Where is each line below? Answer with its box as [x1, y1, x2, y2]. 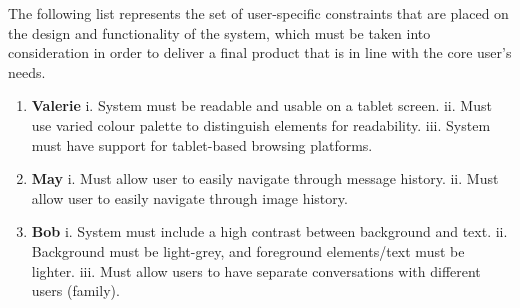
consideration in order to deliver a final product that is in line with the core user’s [8, 42, 512, 63]
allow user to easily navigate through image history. [31, 187, 348, 208]
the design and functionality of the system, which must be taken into [8, 22, 431, 43]
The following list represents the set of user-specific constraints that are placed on [8, 3, 509, 23]
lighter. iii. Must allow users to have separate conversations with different [31, 260, 481, 281]
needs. [8, 61, 46, 82]
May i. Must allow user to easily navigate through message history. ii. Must [31, 168, 499, 189]
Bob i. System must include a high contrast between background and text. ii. [31, 221, 508, 242]
